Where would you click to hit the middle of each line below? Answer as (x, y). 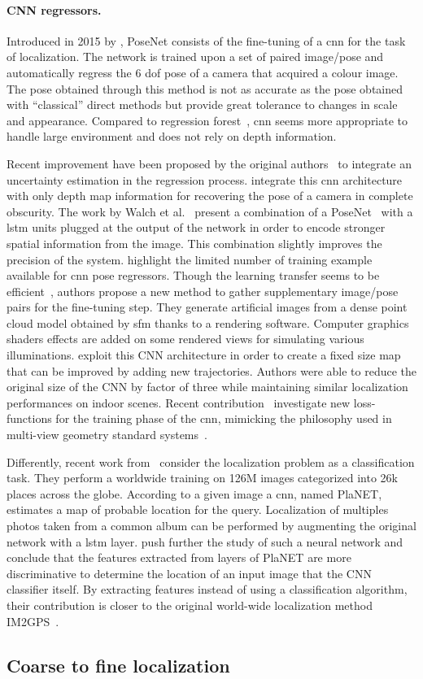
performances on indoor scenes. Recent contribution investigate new (179, 402)
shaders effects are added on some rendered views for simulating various (185, 339)
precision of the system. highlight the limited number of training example (190, 259)
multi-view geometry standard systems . (107, 435)
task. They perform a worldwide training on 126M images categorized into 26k (203, 478)
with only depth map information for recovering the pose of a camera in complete (210, 196)
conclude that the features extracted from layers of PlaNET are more (179, 557)
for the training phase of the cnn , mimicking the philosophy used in (224, 418)
